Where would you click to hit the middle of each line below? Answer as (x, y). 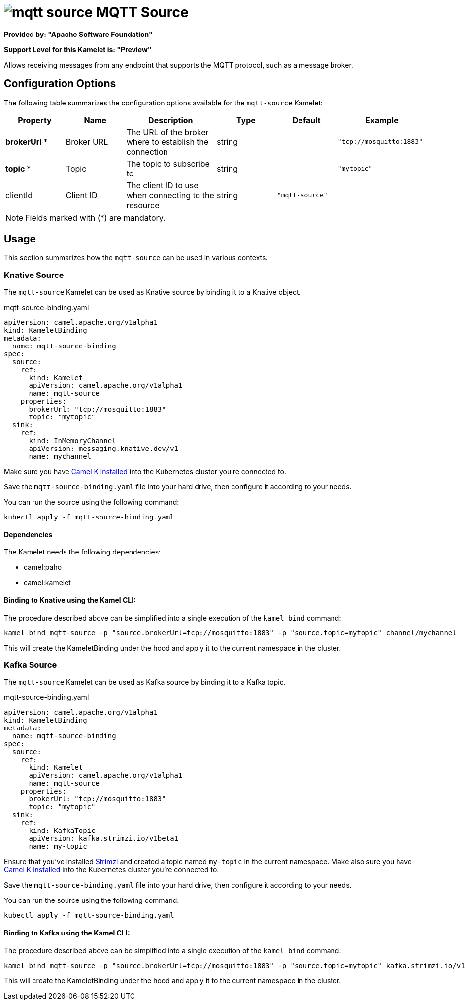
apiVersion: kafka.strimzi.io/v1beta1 (104, 839)
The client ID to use (162, 185)
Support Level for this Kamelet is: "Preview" (78, 49)
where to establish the (167, 142)
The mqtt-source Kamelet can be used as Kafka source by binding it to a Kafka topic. (145, 682)
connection (147, 152)
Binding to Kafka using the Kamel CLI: (67, 933)
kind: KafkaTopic (62, 831)
